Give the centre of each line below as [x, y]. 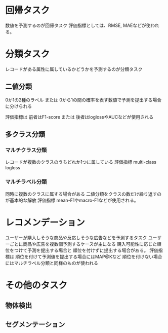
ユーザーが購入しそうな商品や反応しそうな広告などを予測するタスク [76, 237]
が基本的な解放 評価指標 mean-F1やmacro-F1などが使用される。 [72, 200]
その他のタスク [36, 285]
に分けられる [18, 106]
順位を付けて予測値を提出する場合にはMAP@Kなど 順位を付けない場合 [89, 256]
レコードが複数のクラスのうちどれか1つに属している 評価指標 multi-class [81, 162]
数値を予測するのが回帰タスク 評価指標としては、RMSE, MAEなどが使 [78, 25]
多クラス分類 [25, 135]
